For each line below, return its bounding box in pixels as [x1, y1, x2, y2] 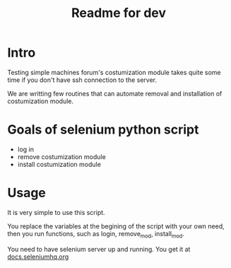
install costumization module [17, 160, 101, 168]
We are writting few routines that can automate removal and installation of [7, 89, 223, 98]
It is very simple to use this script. [7, 208, 105, 216]
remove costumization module [17, 152, 106, 161]
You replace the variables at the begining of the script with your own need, [7, 221, 225, 231]
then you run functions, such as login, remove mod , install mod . [7, 229, 185, 240]
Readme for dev [71, 5, 167, 21]
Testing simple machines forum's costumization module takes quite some [7, 68, 221, 76]
